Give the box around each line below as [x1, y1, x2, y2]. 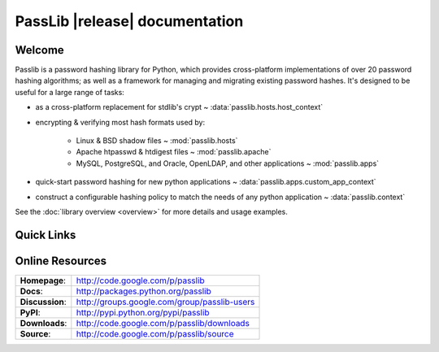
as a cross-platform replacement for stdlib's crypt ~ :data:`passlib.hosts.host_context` [35, 102, 324, 112]
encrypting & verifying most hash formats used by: [35, 117, 206, 127]
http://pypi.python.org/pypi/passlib [76, 306, 211, 318]
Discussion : [20, 296, 67, 307]
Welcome [15, 43, 64, 57]
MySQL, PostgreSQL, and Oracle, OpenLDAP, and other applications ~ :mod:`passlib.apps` [76, 159, 380, 168]
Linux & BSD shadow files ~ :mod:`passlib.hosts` [76, 136, 238, 146]
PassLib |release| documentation [15, 12, 244, 30]
